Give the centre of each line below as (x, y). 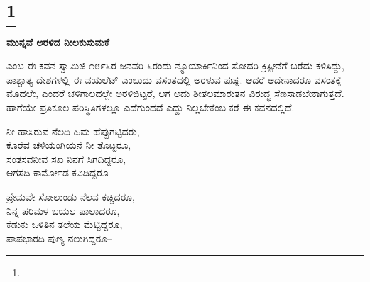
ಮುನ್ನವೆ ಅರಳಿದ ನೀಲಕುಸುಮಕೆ (58, 41)
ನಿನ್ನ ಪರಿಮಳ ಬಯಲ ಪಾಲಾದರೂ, (63, 210)
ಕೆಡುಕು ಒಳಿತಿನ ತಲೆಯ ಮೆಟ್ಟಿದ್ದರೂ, (65, 224)
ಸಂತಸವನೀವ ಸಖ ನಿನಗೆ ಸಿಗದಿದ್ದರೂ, (66, 158)
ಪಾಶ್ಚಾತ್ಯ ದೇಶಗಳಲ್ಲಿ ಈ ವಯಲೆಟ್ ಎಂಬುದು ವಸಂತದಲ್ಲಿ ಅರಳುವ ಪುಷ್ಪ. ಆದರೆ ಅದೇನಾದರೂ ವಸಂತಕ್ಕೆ (174, 79)
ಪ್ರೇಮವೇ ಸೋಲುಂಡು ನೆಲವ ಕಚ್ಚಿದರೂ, (71, 196)
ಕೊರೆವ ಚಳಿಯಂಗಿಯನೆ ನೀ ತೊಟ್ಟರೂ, (69, 145)
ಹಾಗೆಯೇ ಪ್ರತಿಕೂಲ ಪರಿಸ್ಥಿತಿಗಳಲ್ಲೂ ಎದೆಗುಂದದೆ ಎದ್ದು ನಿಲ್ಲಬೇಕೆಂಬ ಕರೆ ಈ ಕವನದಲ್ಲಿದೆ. (151, 107)
